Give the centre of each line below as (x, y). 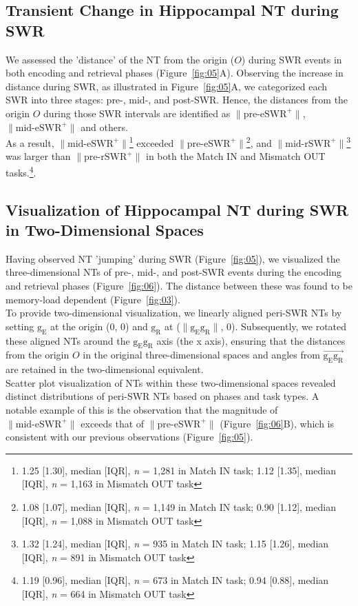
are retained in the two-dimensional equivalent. (105, 369)
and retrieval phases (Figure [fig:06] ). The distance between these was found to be (179, 286)
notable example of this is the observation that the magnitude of (142, 409)
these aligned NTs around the (68, 340)
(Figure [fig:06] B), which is (277, 423)
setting (20, 326)
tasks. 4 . (21, 171)
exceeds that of (113, 423)
